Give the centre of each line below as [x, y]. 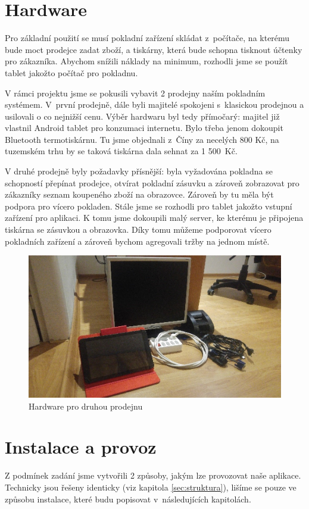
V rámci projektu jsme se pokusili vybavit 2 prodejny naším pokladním [135, 93]
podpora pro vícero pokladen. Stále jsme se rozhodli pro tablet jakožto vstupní [149, 206]
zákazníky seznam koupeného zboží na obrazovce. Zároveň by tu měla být [139, 194]
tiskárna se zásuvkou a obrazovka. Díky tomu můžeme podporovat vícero [138, 229]
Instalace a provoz [81, 447]
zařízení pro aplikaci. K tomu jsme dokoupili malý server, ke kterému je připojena [154, 218]
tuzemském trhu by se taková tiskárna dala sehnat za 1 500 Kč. [121, 151]
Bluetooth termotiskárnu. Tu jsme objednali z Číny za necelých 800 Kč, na [142, 139]
